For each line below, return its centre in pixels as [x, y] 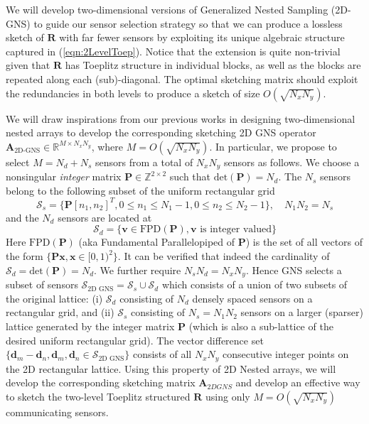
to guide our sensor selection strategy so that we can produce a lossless [188, 23]
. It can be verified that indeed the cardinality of [224, 256]
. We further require [138, 270]
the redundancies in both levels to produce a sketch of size [133, 93]
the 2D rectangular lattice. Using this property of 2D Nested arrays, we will [171, 368]
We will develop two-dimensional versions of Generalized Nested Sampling [167, 9]
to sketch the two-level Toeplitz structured [98, 396]
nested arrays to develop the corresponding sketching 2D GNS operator [161, 132]
